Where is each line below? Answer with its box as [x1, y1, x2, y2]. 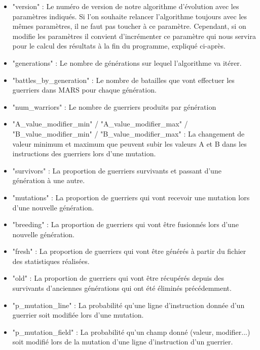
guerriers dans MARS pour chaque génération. [12, 84, 157, 95]
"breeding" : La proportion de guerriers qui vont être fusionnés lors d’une [12, 219, 239, 230]
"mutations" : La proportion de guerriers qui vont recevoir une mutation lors [12, 192, 250, 202]
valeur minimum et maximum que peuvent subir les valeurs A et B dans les [12, 138, 247, 149]
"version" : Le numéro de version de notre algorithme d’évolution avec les [12, 1, 239, 11]
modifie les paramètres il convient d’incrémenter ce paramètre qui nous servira [12, 30, 256, 41]
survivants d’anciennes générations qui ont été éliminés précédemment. [12, 283, 232, 293]
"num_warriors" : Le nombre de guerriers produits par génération [12, 101, 216, 112]
